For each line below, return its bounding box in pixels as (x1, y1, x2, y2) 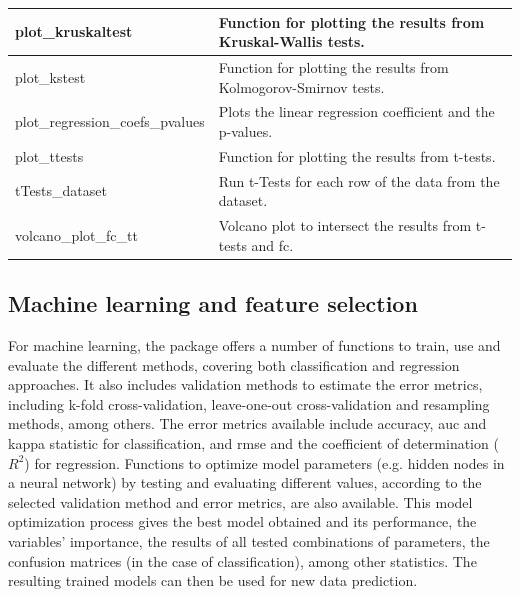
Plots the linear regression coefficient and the (218, 101, 495, 122)
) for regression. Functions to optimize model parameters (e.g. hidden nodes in (24, 452, 505, 473)
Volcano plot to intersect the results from (218, 215, 472, 236)
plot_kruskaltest (15, 21, 133, 42)
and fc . (251, 234, 294, 255)
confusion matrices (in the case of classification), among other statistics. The (8, 550, 477, 571)
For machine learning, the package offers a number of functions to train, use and (8, 334, 501, 355)
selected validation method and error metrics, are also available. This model (8, 491, 473, 512)
